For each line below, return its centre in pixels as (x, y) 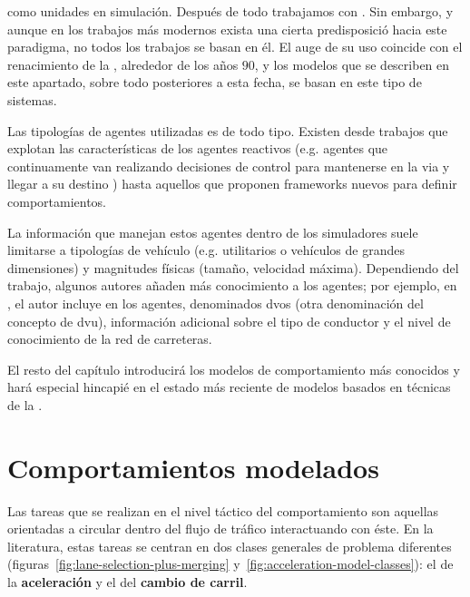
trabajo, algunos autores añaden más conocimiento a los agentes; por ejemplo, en (232, 285)
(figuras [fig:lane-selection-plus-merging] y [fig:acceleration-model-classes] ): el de (230, 564)
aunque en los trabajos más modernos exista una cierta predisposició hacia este (227, 29)
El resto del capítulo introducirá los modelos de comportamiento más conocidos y (234, 369)
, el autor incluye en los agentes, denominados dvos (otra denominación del (215, 303)
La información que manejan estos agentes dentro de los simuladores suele (213, 232)
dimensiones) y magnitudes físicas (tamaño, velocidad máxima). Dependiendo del (233, 267)
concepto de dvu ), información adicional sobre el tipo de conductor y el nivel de (229, 321)
